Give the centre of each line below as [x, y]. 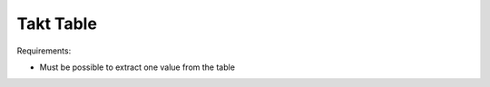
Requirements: [44, 51]
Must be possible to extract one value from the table [137, 67]
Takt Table [57, 24]
